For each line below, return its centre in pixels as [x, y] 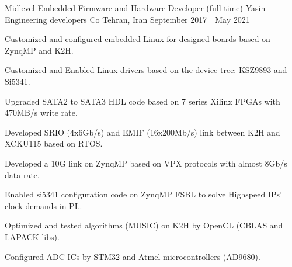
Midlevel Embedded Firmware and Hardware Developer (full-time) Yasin [135, 8]
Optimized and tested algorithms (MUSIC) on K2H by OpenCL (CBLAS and [144, 225]
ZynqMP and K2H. [39, 50]
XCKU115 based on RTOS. [54, 143]
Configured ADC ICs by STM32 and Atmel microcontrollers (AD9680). [133, 256]
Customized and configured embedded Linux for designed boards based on [138, 39]
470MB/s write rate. [41, 112]
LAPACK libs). [32, 236]
